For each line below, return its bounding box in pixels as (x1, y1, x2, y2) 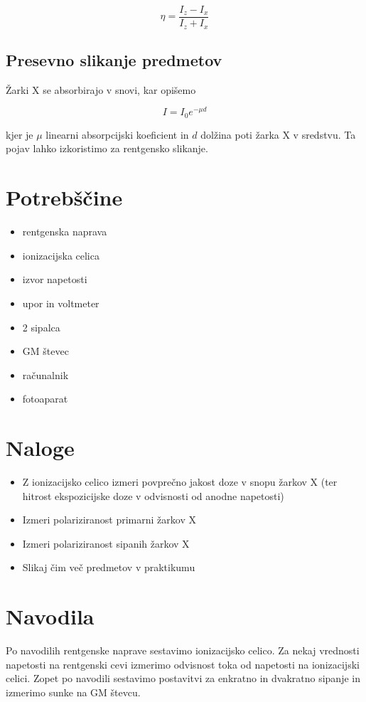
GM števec (22, 344, 69, 358)
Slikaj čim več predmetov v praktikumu (22, 560, 195, 575)
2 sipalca (22, 319, 60, 334)
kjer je (6, 127, 33, 142)
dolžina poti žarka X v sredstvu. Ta (200, 127, 356, 142)
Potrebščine (6, 183, 123, 212)
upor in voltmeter (22, 295, 99, 310)
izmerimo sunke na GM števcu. (6, 684, 141, 699)
